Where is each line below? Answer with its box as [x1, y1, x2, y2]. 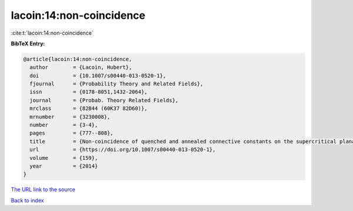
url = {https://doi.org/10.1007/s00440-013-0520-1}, [29, 146, 216, 153]
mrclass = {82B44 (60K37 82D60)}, [29, 105, 148, 112]
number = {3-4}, [29, 122, 98, 129]
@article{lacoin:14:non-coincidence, [23, 56, 132, 62]
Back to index [11, 197, 44, 204]
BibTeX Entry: [11, 40, 45, 47]
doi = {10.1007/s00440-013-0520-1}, [29, 72, 166, 79]
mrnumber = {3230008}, [29, 113, 111, 120]
